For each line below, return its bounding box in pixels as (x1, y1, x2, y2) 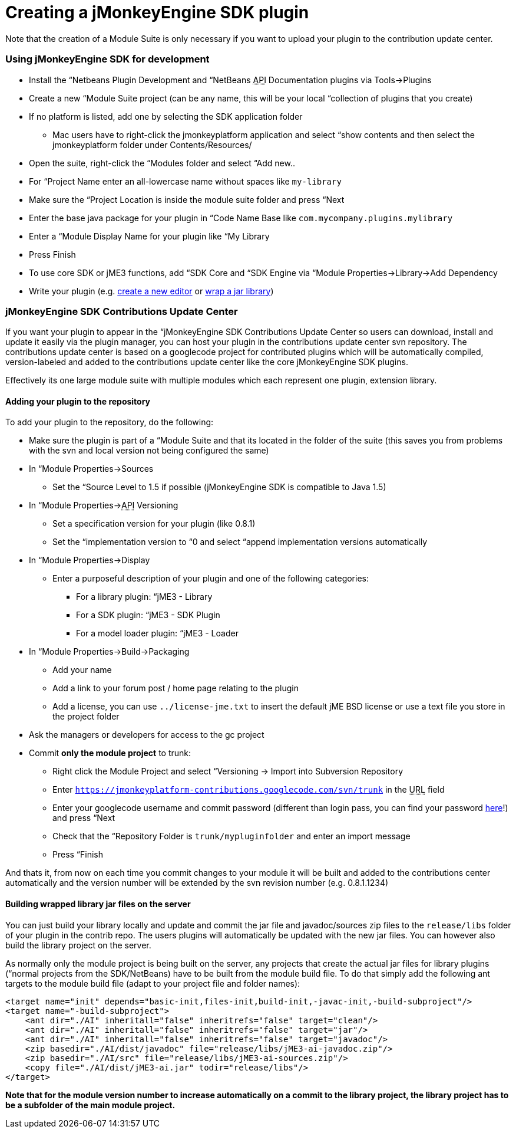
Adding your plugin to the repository (5, 396, 151, 406)
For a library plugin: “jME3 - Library (76, 592, 213, 602)
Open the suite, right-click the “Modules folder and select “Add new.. (29, 157, 295, 168)
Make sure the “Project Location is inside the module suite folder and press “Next (29, 194, 345, 205)
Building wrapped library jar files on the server (5, 899, 191, 909)
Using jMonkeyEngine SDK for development (5, 53, 210, 65)
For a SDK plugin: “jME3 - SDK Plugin (76, 610, 220, 620)
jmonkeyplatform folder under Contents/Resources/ (52, 139, 252, 150)
